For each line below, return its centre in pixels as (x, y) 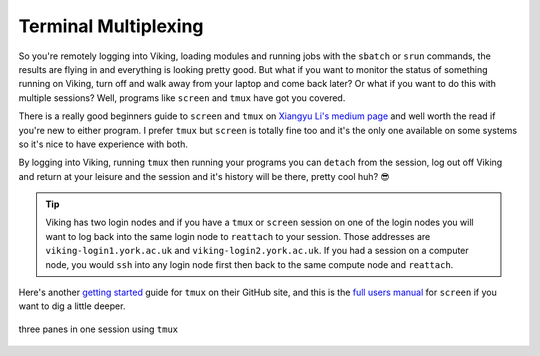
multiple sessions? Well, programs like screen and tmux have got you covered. (182, 97)
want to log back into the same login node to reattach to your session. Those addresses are (238, 236)
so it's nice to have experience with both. (103, 144)
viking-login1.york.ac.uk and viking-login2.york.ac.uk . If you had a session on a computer (257, 251)
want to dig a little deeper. (72, 306)
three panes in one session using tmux (98, 329)
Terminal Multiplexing (111, 26)
